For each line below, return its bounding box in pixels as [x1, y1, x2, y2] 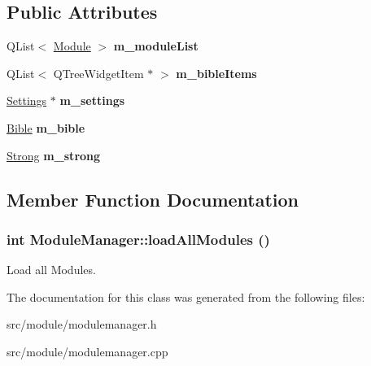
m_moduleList [113, 37, 199, 54]
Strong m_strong [7, 146, 101, 163]
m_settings [59, 92, 125, 109]
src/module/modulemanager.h [7, 316, 157, 333]
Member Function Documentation [7, 186, 299, 211]
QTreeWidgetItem [53, 64, 144, 81]
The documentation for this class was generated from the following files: [7, 288, 365, 305]
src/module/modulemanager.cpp [7, 342, 168, 359]
